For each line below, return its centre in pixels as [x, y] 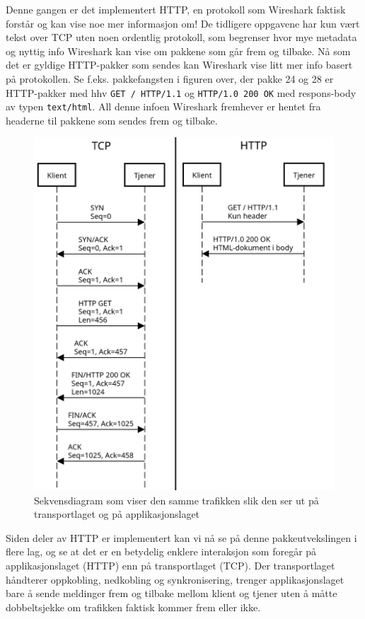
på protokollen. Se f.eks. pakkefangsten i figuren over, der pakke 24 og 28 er [170, 78]
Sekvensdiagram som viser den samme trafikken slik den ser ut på [176, 500]
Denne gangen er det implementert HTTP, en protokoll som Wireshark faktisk [176, 9]
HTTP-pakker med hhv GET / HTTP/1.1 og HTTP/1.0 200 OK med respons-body [181, 92]
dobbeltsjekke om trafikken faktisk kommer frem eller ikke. [133, 607]
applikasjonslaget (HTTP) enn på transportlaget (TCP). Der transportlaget [170, 565]
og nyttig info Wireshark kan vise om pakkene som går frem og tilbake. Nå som [178, 51]
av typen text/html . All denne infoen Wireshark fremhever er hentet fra [163, 106]
